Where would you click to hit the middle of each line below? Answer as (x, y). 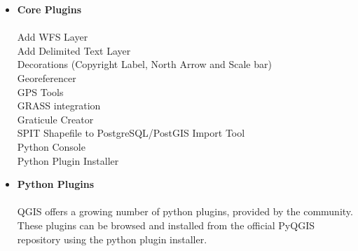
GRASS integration (59, 106)
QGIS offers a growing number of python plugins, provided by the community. (185, 211)
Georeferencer (47, 77)
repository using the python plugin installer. (112, 239)
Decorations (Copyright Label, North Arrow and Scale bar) (144, 64)
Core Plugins (49, 9)
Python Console (51, 146)
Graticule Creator (55, 119)
